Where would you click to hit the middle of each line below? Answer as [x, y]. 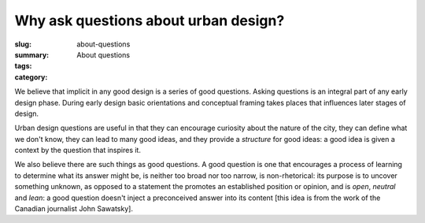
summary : [32, 54]
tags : [23, 66]
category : [31, 77]
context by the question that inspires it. [78, 151]
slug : [23, 44]
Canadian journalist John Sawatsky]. [74, 209]
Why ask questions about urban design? [150, 20]
